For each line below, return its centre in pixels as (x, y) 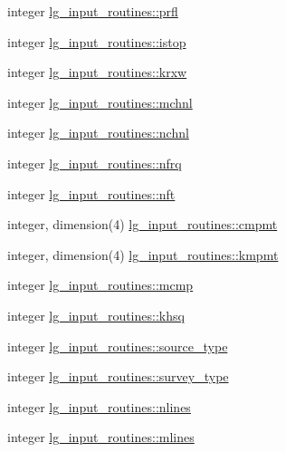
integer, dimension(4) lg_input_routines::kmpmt (143, 254)
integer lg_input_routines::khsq (96, 315)
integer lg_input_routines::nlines (99, 406)
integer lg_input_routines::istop (97, 41)
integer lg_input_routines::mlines (101, 437)
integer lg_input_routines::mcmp (100, 285)
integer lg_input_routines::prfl (93, 11)
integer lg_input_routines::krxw (97, 72)
